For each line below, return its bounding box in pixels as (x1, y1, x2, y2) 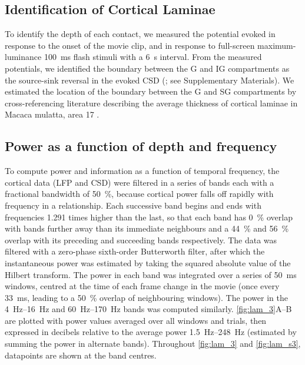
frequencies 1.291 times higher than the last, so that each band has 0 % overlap (5, 210, 293, 223)
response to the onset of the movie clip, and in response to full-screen (5, 39, 255, 51)
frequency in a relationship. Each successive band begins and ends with (5, 199, 261, 211)
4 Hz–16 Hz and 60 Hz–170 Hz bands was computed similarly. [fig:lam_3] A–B (5, 303, 292, 315)
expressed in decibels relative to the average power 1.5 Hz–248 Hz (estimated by (5, 326, 297, 338)
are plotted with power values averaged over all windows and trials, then (5, 314, 267, 326)
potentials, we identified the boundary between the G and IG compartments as (5, 62, 290, 74)
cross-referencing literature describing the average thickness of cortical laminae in (5, 96, 298, 109)
